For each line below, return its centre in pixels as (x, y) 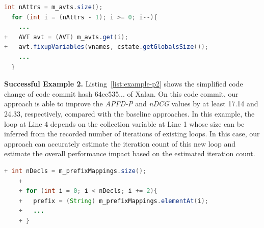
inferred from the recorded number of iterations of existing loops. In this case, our (132, 134)
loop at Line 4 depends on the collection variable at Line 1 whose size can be (124, 123)
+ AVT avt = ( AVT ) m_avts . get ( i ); (66, 37)
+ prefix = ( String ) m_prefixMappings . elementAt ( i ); (114, 201)
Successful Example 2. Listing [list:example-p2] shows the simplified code (124, 84)
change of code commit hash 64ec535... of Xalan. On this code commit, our (121, 93)
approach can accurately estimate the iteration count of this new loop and (120, 143)
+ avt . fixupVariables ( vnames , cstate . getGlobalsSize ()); (106, 47)
